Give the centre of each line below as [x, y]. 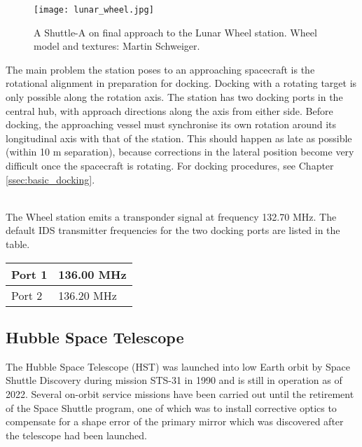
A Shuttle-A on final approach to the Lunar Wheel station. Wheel [175, 32]
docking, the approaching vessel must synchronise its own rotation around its [171, 124]
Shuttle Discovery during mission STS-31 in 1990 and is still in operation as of [174, 380]
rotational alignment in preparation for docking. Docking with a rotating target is [181, 83]
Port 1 [29, 274]
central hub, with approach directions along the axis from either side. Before [169, 110]
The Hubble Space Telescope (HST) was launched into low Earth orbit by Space [178, 366]
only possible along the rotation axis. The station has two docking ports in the [174, 97]
